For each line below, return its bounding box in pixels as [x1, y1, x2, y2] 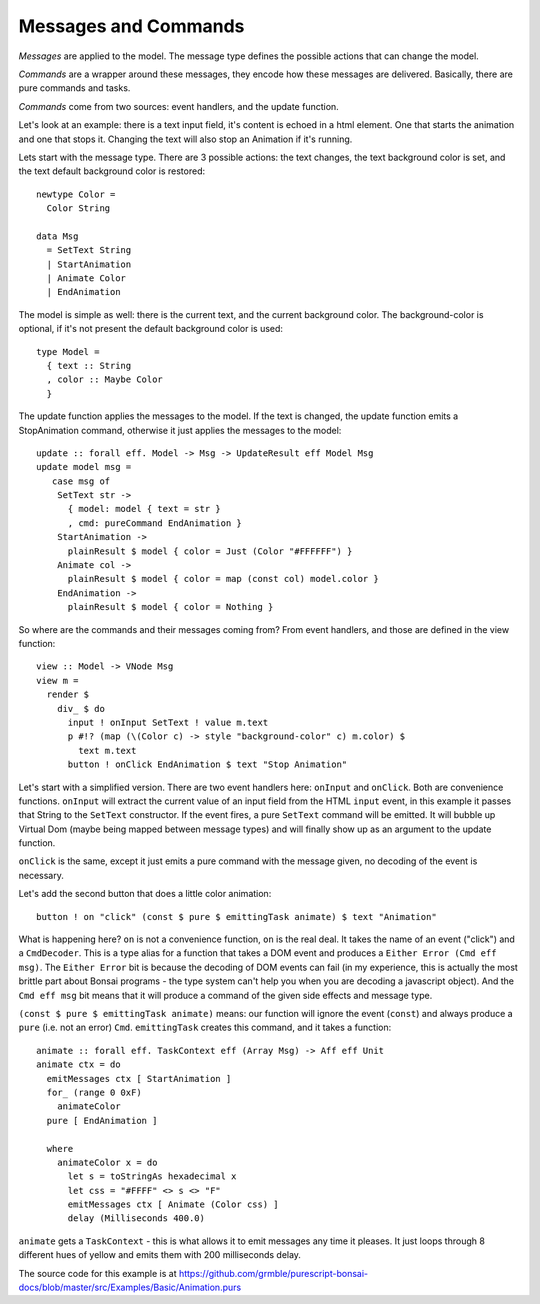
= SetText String [46, 245, 132, 256]
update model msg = [36, 461, 132, 473]
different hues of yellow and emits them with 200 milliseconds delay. [18, 1249, 302, 1261]
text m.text [78, 745, 137, 756]
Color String [46, 203, 111, 214]
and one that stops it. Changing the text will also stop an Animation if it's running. [18, 133, 353, 145]
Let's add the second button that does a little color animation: [18, 888, 272, 900]
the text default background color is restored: [18, 165, 205, 177]
